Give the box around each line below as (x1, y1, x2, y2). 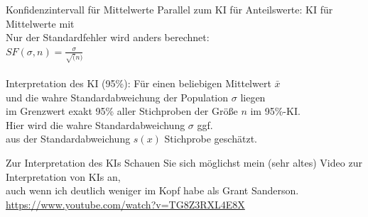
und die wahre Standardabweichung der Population (6, 89, 229, 104)
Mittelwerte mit (6, 16, 75, 30)
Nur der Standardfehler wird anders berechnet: (6, 30, 210, 45)
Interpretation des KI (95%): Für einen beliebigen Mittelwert (6, 76, 271, 91)
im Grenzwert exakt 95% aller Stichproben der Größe (6, 104, 238, 118)
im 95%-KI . (250, 104, 301, 118)
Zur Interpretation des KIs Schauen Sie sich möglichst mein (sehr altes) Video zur (6, 155, 362, 170)
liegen (240, 89, 266, 104)
